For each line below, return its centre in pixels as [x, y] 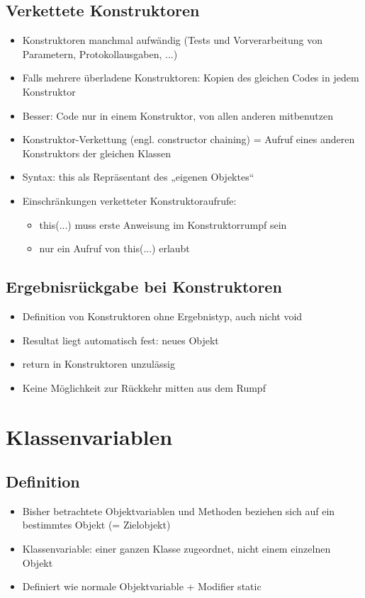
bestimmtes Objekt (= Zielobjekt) [96, 525]
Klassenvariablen [89, 436]
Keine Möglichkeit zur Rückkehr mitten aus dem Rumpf [144, 387]
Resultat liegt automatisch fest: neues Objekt [120, 340]
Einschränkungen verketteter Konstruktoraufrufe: [129, 200]
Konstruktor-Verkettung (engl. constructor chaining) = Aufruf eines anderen [189, 139]
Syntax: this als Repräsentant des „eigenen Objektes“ [138, 177]
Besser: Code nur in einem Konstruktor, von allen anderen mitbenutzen [178, 115]
